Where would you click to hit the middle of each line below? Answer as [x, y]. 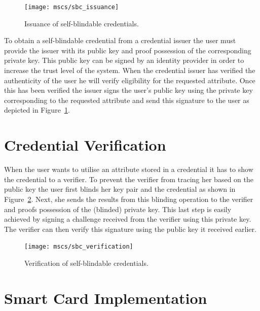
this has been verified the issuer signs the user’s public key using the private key [128, 90]
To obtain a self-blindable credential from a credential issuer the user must [120, 40]
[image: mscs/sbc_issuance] [72, 7]
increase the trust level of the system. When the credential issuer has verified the [130, 70]
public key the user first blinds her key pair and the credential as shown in [120, 189]
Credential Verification [85, 145]
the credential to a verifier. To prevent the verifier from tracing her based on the [129, 179]
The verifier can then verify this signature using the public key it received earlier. [130, 229]
